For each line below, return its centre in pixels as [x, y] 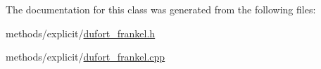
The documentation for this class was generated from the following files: [161, 9]
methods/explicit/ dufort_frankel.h [81, 33]
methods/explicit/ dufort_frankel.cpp [86, 57]
